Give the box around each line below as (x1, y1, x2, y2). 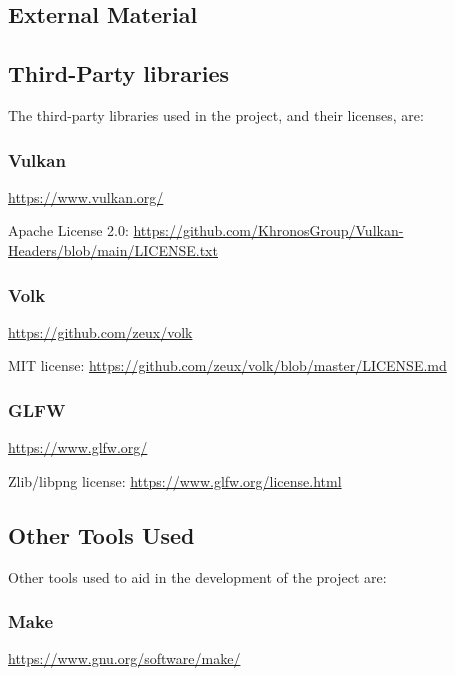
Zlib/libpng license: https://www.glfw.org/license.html (8, 470, 342, 491)
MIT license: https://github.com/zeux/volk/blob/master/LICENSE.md (8, 355, 447, 376)
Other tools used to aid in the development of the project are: (8, 566, 387, 587)
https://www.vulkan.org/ (8, 186, 164, 207)
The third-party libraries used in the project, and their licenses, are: (8, 104, 424, 125)
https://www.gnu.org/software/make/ (8, 648, 241, 669)
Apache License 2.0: (8, 220, 129, 241)
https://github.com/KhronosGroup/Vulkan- (133, 220, 404, 241)
